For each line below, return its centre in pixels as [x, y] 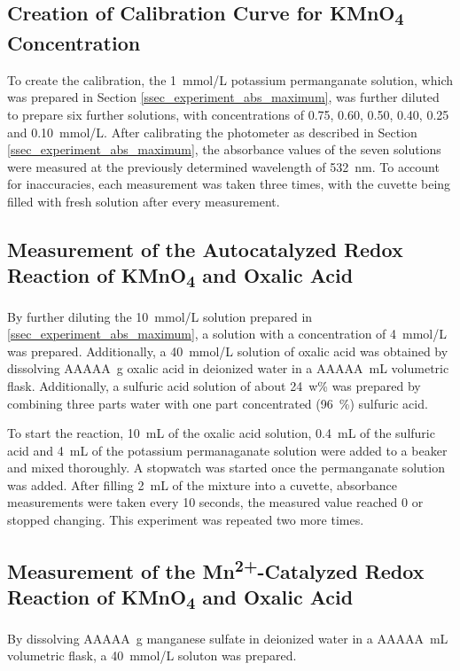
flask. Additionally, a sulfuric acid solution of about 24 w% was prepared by [214, 385]
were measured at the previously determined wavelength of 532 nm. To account [223, 166]
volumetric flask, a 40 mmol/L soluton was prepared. [152, 655]
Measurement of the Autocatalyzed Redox [205, 250]
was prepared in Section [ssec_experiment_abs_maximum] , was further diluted [223, 97]
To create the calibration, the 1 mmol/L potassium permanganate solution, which [230, 79]
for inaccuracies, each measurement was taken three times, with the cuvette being [229, 184]
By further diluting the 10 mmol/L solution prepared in [160, 316]
